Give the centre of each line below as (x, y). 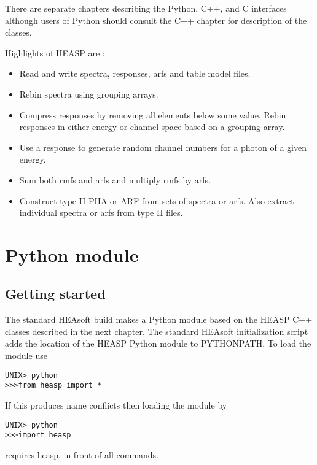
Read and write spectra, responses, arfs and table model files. (135, 73)
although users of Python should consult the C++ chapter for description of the (156, 20)
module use (26, 355)
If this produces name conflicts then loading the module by (116, 405)
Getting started (55, 294)
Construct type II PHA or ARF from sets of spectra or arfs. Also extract (157, 200)
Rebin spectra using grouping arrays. (89, 94)
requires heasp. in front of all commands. (82, 454)
